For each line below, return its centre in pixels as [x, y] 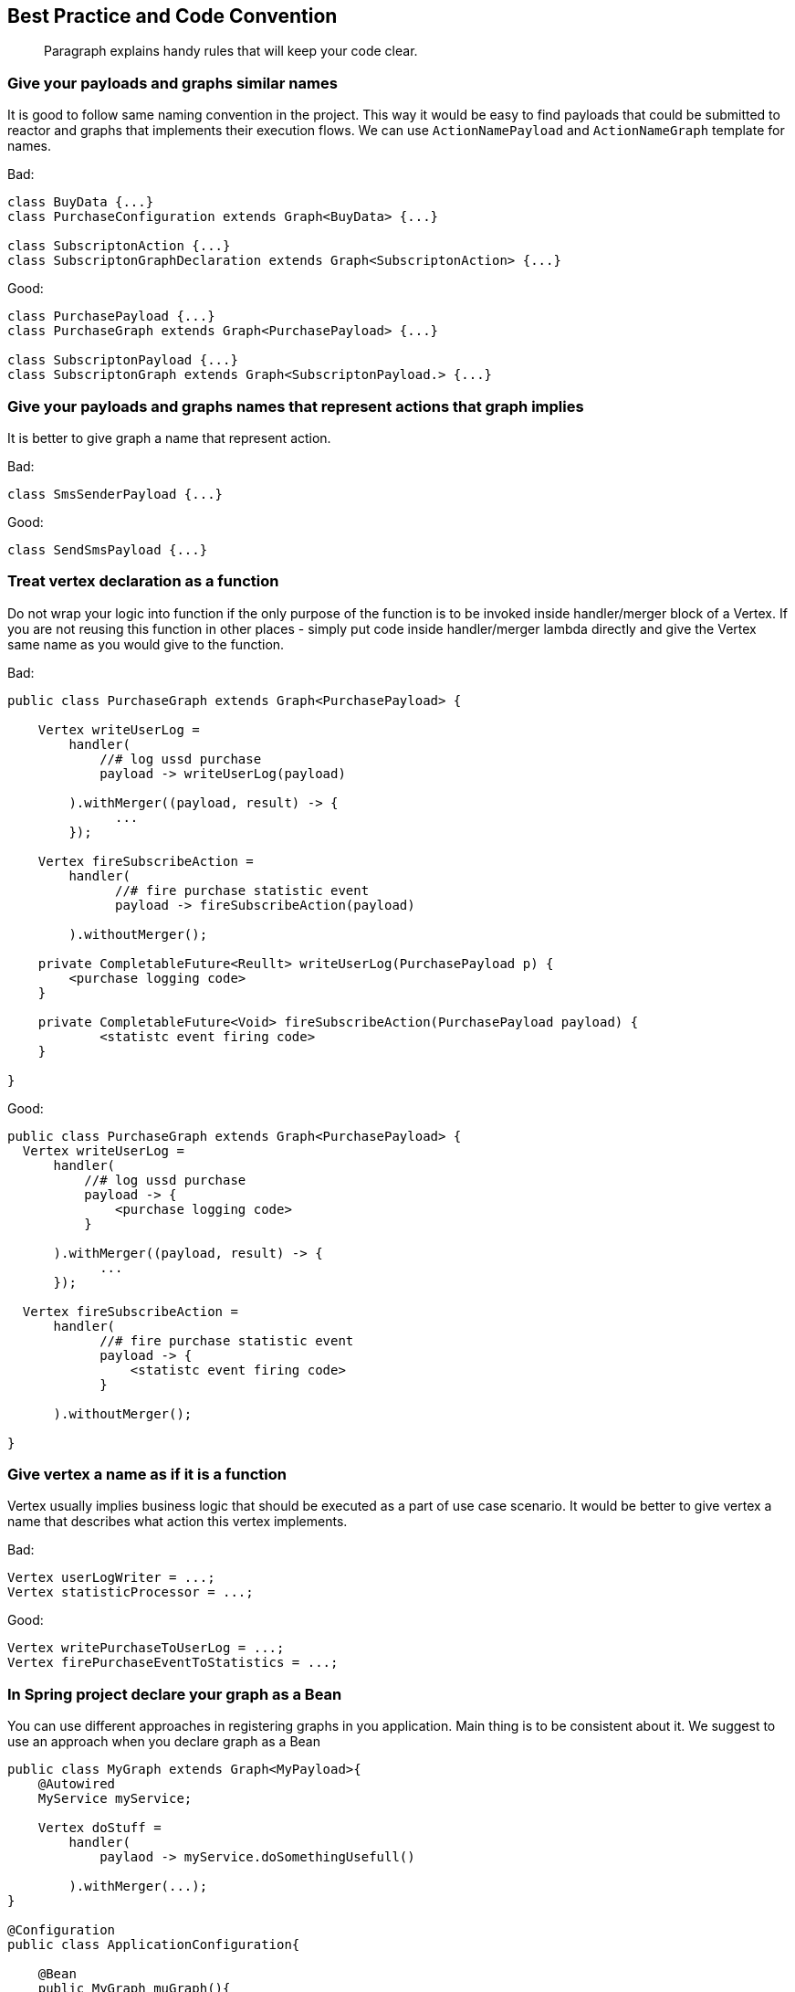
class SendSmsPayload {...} [108, 549]
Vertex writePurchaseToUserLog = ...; [146, 1648]
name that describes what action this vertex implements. [178, 1522]
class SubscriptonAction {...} [119, 246]
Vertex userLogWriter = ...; [111, 1578]
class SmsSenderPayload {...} [115, 494]
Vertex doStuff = [99, 1828]
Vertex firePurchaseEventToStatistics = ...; [173, 1663]
